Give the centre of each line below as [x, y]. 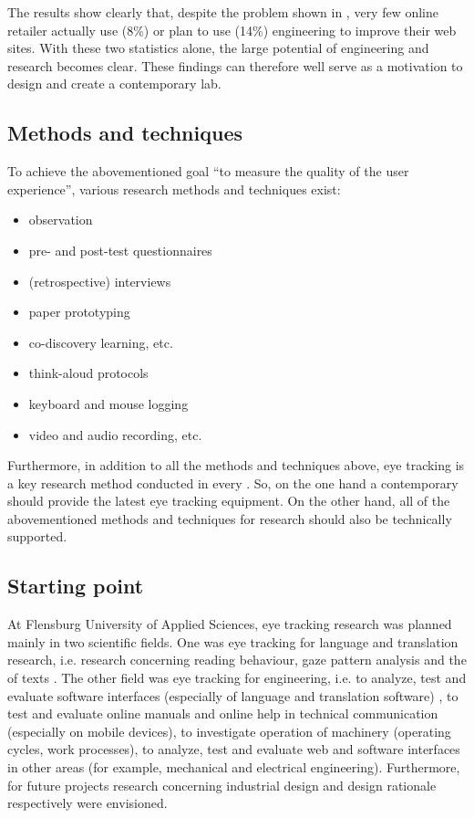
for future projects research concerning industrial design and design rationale [222, 785]
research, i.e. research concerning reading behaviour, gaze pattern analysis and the [237, 660]
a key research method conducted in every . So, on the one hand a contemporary [233, 482]
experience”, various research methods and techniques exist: [174, 189]
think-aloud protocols [88, 373]
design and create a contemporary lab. [114, 84]
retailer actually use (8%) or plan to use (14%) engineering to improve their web [232, 30]
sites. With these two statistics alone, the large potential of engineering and [218, 48]
